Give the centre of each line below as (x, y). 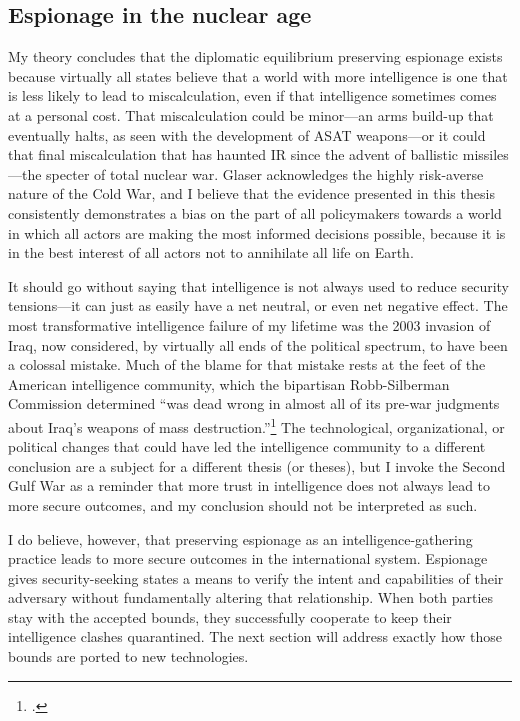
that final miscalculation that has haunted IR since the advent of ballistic (233, 154)
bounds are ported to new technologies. (128, 656)
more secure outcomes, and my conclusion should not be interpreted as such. (243, 504)
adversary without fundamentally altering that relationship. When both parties (251, 597)
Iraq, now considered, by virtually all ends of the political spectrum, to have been (258, 344)
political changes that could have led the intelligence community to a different (247, 446)
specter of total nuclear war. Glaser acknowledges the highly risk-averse (265, 173)
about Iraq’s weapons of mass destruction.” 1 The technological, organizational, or (256, 425)
